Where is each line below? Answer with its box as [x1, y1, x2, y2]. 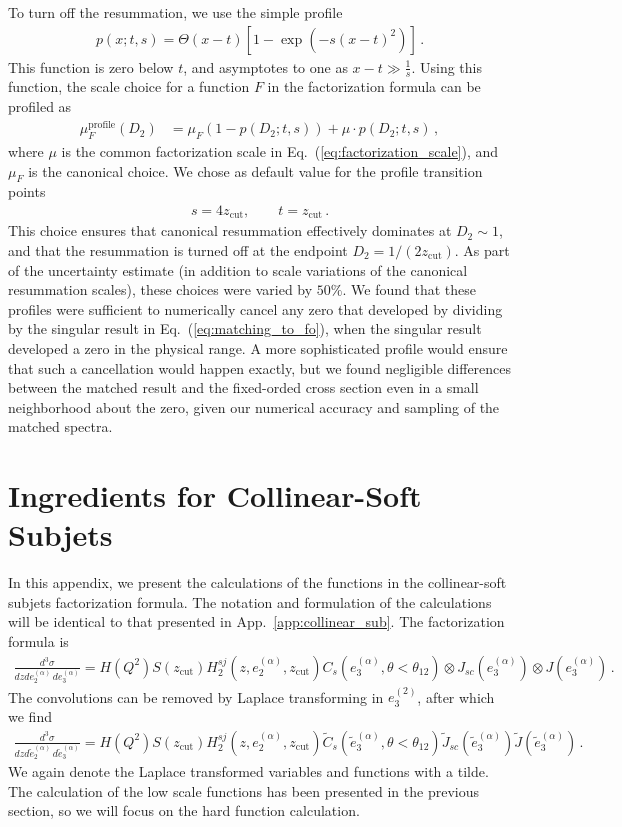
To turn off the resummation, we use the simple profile [8, 2, 343, 22]
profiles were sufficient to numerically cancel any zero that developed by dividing [8, 298, 503, 319]
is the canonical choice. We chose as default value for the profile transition [28, 160, 483, 181]
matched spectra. [8, 416, 113, 437]
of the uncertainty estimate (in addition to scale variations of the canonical [8, 259, 468, 280]
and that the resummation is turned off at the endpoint [8, 239, 348, 260]
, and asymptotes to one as [183, 56, 348, 77]
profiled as [8, 96, 72, 117]
